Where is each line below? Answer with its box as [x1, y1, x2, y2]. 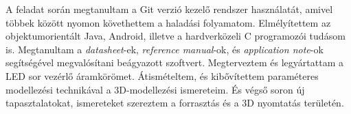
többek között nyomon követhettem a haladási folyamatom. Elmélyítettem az [5, 15, 331, 29]
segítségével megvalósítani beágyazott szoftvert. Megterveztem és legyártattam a [5, 55, 343, 70]
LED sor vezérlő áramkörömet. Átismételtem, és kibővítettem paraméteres [5, 68, 319, 83]
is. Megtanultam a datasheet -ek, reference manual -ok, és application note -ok [5, 42, 324, 56]
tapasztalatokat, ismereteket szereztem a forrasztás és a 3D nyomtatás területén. [5, 96, 344, 110]
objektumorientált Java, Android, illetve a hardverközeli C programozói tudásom [5, 29, 346, 43]
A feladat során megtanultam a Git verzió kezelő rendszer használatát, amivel [5, 2, 333, 16]
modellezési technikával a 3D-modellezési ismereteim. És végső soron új [5, 82, 305, 96]
